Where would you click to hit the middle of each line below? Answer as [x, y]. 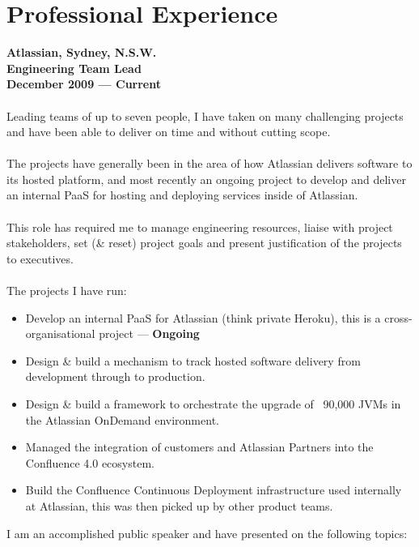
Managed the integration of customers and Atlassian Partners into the [199, 447]
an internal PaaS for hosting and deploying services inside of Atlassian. [182, 195]
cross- [398, 317]
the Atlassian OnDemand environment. [122, 419]
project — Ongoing [149, 333]
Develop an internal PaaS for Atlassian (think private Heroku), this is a [203, 317]
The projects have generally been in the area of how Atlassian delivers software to [209, 163]
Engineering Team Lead [74, 68]
